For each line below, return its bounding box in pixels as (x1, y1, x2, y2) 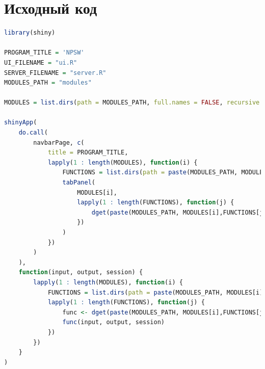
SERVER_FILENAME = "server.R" (4, 69, 107, 76)
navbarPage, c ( (33, 139, 85, 146)
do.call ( (18, 129, 48, 137)
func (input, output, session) (62, 319, 165, 326)
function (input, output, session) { (18, 269, 143, 276)
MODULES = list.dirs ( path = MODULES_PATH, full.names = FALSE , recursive (4, 99, 260, 107)
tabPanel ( (62, 179, 95, 187)
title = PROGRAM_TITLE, (47, 149, 128, 156)
